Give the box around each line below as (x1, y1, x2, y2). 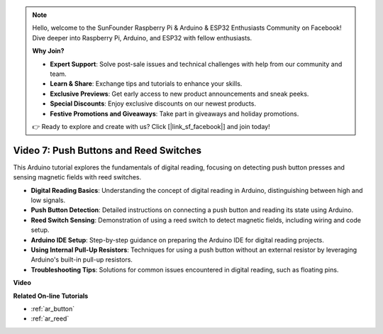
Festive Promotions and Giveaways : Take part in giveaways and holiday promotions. (50, 109, 299, 118)
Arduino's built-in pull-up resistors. (30, 255, 133, 264)
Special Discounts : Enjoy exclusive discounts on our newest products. (50, 99, 257, 108)
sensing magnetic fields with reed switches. (13, 173, 142, 182)
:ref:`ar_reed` (30, 314, 70, 323)
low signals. (30, 196, 66, 204)
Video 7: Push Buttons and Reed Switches (13, 144, 202, 156)
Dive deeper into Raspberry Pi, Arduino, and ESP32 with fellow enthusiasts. (32, 33, 252, 42)
